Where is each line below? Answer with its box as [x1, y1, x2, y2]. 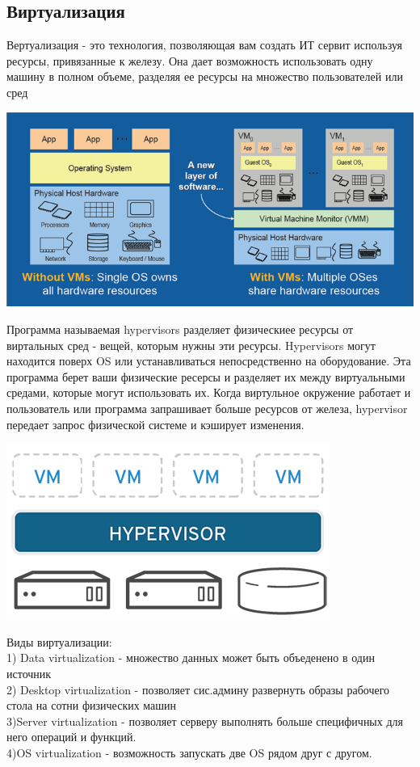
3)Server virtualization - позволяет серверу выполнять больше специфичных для [6, 712, 403, 729]
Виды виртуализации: [6, 633, 112, 650]
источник [6, 664, 52, 681]
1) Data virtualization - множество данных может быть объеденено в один [6, 649, 375, 666]
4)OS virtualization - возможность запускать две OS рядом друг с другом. [6, 744, 372, 761]
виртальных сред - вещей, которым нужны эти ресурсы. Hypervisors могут [6, 336, 376, 353]
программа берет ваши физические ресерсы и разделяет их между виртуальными [6, 368, 405, 385]
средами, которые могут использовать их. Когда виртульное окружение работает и [6, 384, 411, 401]
